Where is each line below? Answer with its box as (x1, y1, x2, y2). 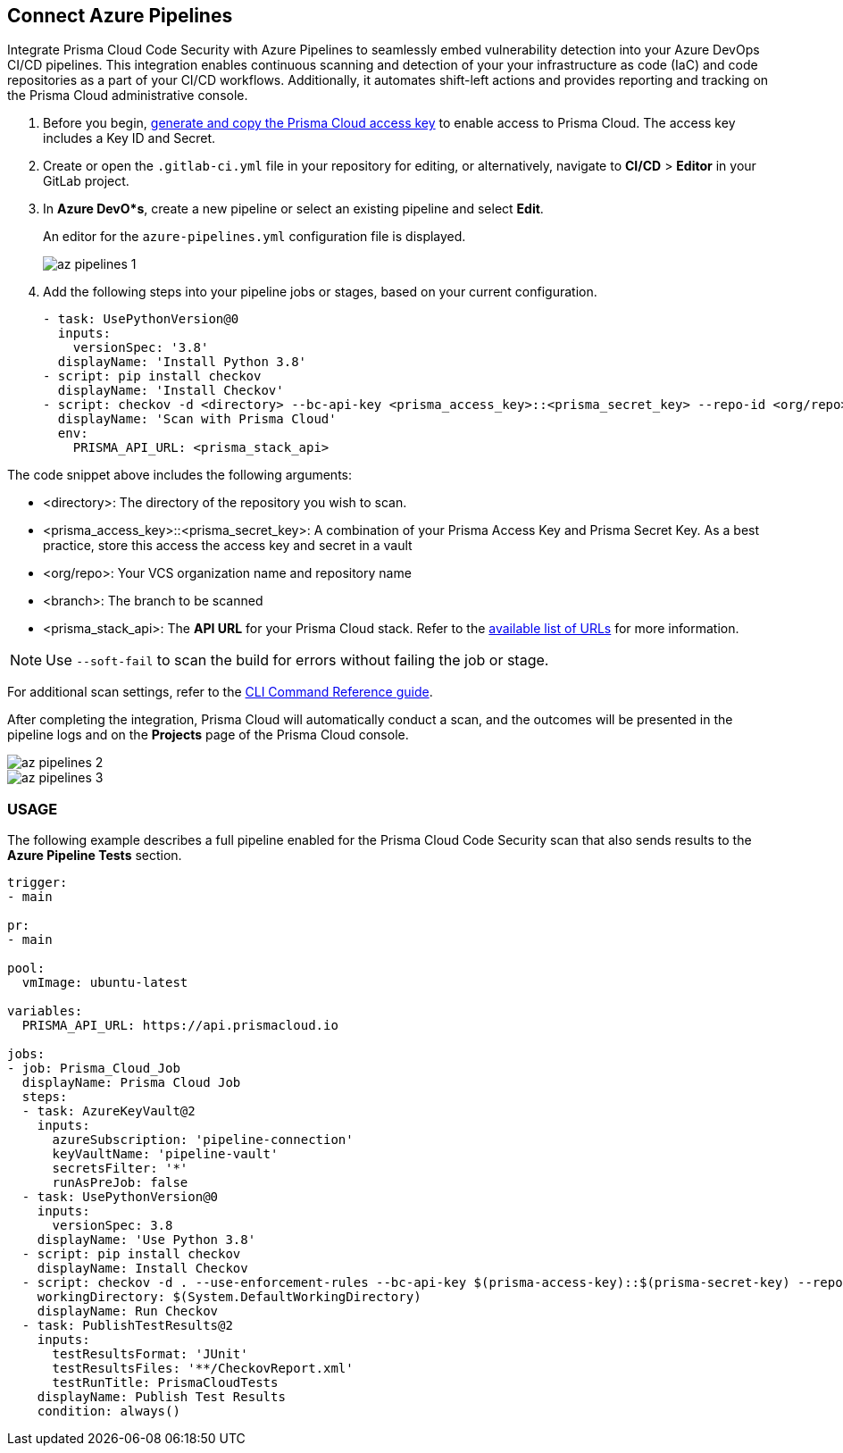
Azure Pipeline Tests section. (7, 848, 182, 864)
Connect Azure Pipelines (7, 4, 233, 27)
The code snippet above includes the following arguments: (7, 467, 353, 483)
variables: (7, 1004, 83, 1019)
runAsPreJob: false (52, 1175, 188, 1190)
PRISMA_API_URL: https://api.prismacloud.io (21, 1018, 338, 1033)
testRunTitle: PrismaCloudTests (52, 1375, 279, 1390)
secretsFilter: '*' (52, 1161, 188, 1176)
